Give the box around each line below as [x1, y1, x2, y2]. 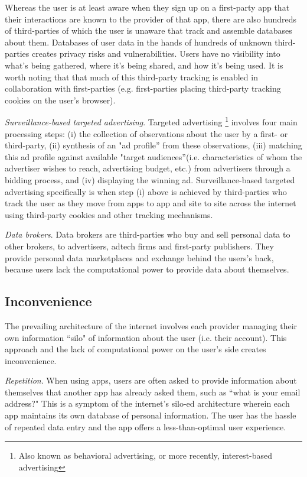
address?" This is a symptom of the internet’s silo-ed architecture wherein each [5, 397, 290, 410]
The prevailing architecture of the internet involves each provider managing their [5, 319, 298, 332]
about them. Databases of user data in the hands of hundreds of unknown [5, 35, 272, 48]
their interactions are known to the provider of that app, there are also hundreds [5, 12, 297, 25]
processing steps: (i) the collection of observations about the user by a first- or [5, 127, 288, 139]
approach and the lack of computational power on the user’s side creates [5, 343, 266, 355]
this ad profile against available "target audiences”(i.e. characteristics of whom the [5, 150, 302, 163]
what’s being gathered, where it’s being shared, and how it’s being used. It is [5, 59, 283, 71]
